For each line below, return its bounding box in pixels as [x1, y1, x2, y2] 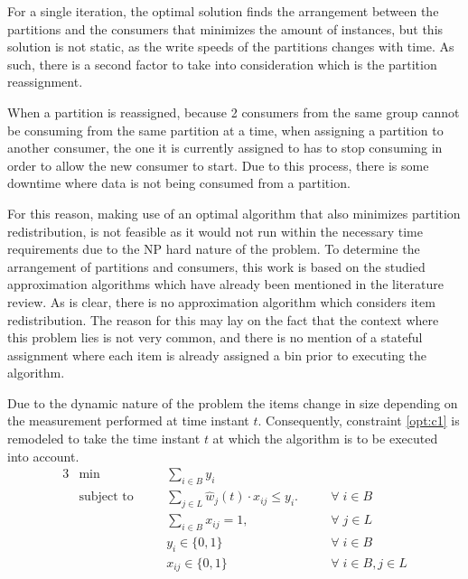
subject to [79, 490, 134, 504]
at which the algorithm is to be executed [212, 429, 438, 448]
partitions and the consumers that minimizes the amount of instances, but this [7, 19, 444, 38]
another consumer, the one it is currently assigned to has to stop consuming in [7, 138, 443, 157]
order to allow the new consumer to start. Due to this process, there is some [7, 155, 429, 174]
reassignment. [7, 72, 83, 91]
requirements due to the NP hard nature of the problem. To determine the [7, 239, 420, 258]
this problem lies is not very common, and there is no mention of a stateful [7, 328, 423, 347]
